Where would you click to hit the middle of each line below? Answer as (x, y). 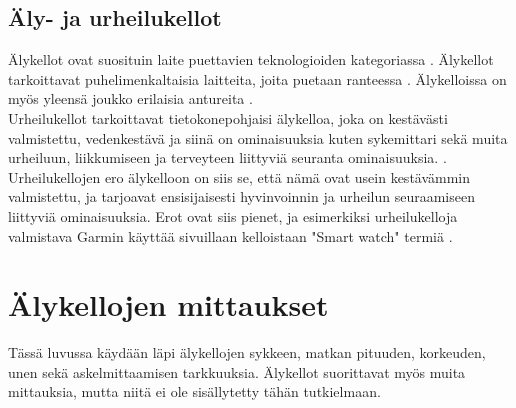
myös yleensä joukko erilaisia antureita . (130, 98)
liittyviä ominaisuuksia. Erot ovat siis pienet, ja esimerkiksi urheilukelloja (233, 215)
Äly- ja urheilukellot (115, 17)
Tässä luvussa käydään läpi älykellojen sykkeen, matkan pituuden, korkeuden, (247, 352)
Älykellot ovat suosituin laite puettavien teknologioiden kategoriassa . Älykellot (251, 59)
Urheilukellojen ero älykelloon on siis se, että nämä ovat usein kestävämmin (239, 176)
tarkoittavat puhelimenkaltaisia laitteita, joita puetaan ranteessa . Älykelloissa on (257, 78)
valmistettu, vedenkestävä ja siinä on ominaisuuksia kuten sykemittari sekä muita (258, 137)
